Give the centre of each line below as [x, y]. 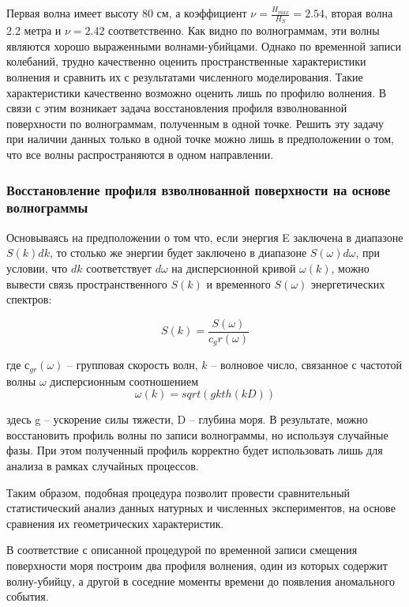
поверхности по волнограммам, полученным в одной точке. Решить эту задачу [195, 123]
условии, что [37, 268]
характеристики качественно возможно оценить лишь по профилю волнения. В [197, 92]
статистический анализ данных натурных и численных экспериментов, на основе [201, 508]
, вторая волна [359, 13]
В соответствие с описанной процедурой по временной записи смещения [182, 550]
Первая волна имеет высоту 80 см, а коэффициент [127, 13]
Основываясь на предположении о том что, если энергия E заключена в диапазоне [205, 237]
